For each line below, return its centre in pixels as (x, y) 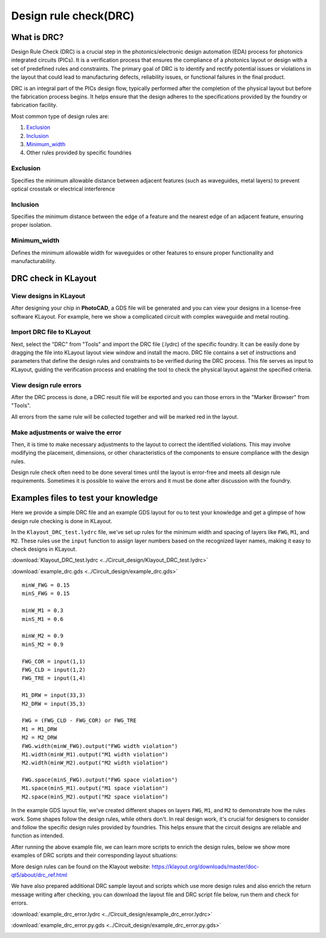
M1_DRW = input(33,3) (54, 695)
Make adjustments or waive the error (66, 432)
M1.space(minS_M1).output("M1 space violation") (95, 788)
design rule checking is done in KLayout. (62, 521)
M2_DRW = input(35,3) (54, 704)
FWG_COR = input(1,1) (54, 661)
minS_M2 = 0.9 (43, 644)
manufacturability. (34, 261)
